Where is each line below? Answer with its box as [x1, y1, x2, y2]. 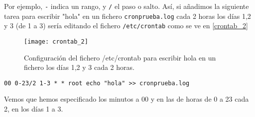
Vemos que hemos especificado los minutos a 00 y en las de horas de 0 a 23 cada [4, 94, 249, 104]
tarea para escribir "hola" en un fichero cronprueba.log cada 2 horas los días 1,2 [4, 10, 251, 21]
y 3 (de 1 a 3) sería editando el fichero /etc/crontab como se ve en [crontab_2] [4, 20, 248, 31]
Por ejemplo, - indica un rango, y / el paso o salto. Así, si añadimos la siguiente [4, 1, 249, 11]
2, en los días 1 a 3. [4, 104, 63, 114]
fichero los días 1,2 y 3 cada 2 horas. [24, 62, 134, 72]
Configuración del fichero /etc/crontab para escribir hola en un [24, 52, 216, 62]
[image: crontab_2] [24, 38, 88, 45]
